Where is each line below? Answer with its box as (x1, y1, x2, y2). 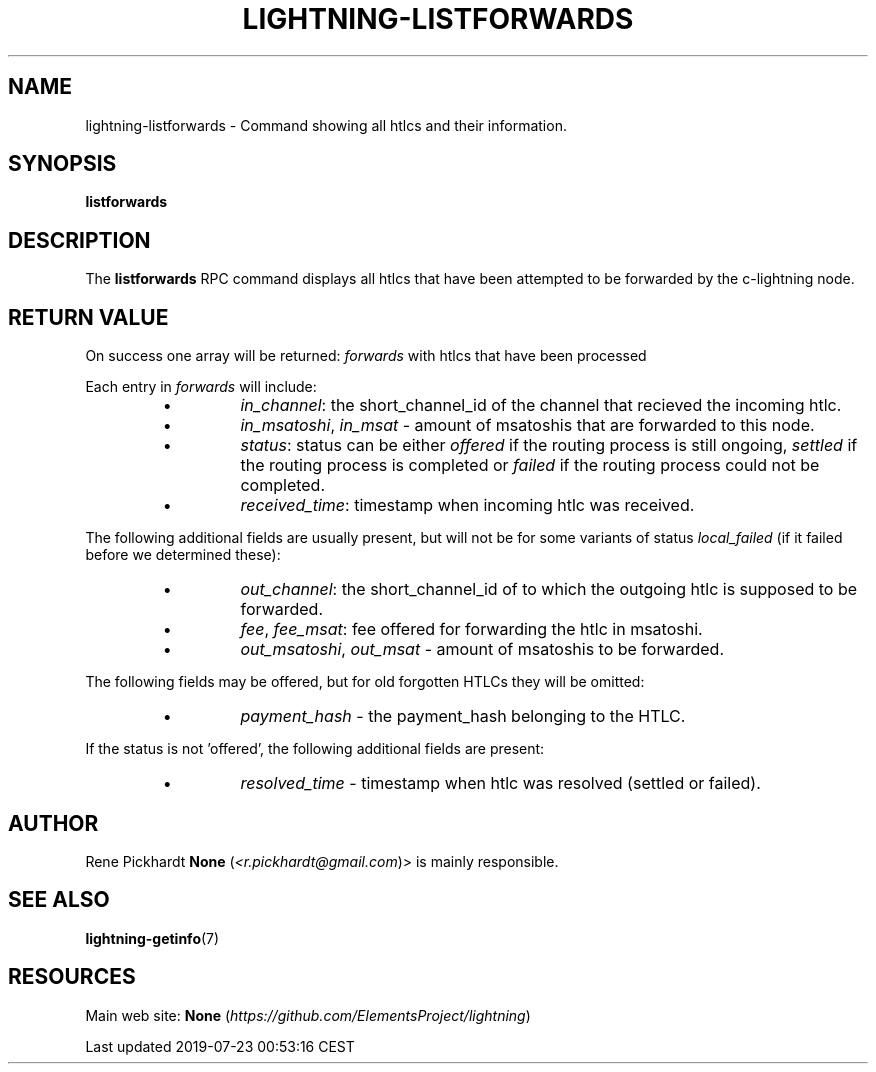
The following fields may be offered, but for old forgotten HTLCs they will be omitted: (85, 673, 645, 691)
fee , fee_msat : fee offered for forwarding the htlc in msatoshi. (240, 619, 703, 640)
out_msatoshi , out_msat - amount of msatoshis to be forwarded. (240, 639, 724, 660)
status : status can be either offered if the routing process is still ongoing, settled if (240, 435, 858, 456)
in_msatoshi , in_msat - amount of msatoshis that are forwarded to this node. (240, 415, 815, 436)
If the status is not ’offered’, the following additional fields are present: (85, 740, 545, 758)
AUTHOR (8, 810, 99, 836)
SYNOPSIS (8, 151, 117, 177)
